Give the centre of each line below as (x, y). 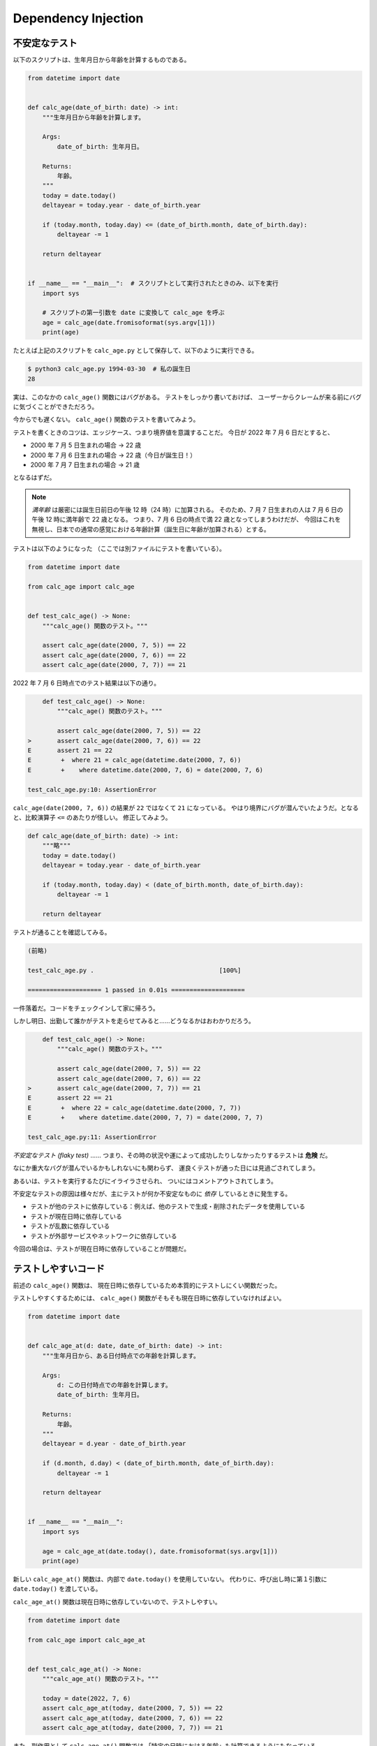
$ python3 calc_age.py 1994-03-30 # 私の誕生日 (109, 369)
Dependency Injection (78, 18)
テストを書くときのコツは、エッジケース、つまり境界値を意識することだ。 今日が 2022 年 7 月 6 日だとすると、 (173, 432)
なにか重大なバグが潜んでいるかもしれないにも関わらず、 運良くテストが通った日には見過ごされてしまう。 (166, 1168)
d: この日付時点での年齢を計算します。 (114, 1385)
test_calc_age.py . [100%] (134, 970)
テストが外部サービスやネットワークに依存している (104, 1235)
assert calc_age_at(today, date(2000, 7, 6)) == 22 (133, 1718)
